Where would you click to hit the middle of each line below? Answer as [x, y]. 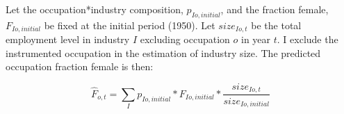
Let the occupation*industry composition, [95, 9]
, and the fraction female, [275, 9]
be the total [276, 25]
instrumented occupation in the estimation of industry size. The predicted [163, 52]
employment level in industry [68, 39]
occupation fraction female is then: [80, 66]
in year [256, 39]
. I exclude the [308, 39]
